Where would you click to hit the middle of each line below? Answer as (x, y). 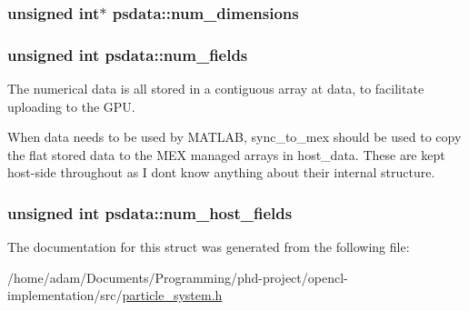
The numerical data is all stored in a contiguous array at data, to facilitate (216, 89)
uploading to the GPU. (71, 106)
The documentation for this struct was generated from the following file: (209, 247)
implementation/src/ (65, 295)
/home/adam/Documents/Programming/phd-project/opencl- (178, 277)
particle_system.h (172, 295)
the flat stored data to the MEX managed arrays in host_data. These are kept (226, 154)
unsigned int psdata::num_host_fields (150, 212)
